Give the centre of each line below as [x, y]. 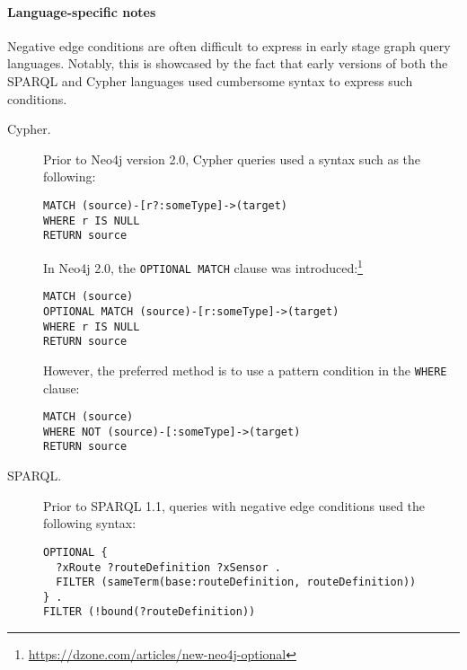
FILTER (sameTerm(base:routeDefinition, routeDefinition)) [236, 582]
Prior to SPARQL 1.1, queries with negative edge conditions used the [234, 505]
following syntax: [90, 523]
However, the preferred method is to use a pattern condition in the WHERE [245, 370]
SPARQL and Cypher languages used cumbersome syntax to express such [210, 80]
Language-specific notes [82, 11]
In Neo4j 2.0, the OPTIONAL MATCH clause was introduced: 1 [203, 266]
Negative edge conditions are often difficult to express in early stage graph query [229, 45]
